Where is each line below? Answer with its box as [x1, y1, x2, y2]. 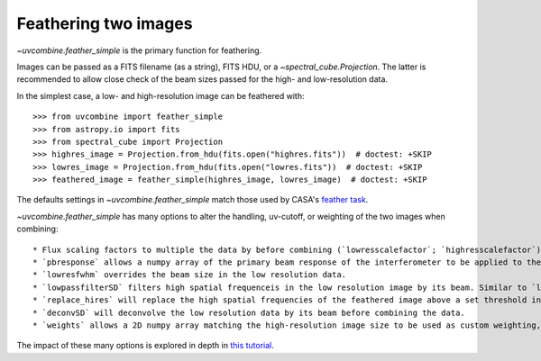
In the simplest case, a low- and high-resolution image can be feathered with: [16, 90, 306, 101]
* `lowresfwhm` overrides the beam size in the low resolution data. [32, 270, 347, 280]
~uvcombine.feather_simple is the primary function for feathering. [16, 45, 262, 56]
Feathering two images [16, 14, 193, 33]
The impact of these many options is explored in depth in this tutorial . [16, 340, 275, 351]
